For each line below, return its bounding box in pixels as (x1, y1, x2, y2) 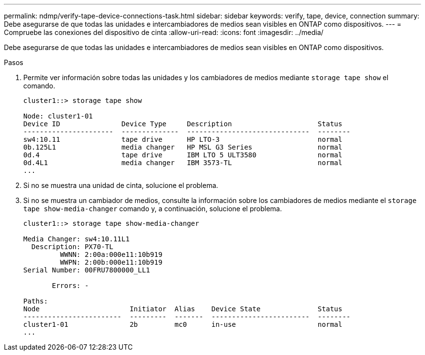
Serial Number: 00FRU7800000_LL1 (23, 266, 150, 274)
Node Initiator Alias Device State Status (23, 305, 343, 313)
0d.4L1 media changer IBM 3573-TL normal (23, 159, 343, 167)
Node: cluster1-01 (23, 112, 93, 120)
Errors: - (52, 282, 89, 289)
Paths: (23, 297, 48, 305)
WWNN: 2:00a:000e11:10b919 (60, 251, 163, 258)
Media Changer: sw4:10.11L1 (23, 235, 130, 243)
